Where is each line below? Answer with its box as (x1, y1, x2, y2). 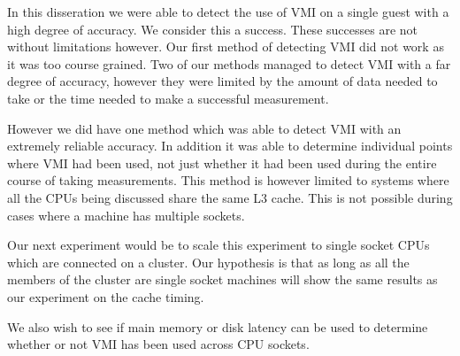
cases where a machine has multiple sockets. (7, 205, 245, 224)
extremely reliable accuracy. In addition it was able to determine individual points (7, 136, 453, 155)
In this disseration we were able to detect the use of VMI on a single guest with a (7, 3, 449, 20)
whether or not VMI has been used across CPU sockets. (7, 335, 310, 353)
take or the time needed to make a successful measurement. (7, 89, 329, 107)
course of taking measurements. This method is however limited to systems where (7, 171, 449, 190)
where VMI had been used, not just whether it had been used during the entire (7, 153, 437, 172)
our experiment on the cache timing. (7, 287, 204, 306)
